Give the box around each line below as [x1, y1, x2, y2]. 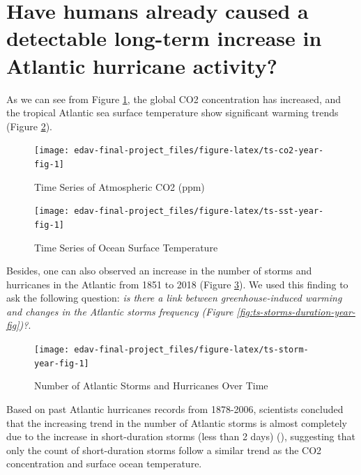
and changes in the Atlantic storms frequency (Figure [6, 304, 233, 318]
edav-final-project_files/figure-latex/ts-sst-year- [74, 206, 324, 217]
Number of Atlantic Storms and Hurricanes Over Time [34, 378, 268, 393]
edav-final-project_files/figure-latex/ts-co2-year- [74, 146, 324, 156]
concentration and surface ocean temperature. [6, 456, 202, 471]
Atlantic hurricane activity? [6, 51, 277, 79]
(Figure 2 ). [6, 118, 52, 133]
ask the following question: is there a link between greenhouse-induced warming [6, 290, 342, 305]
